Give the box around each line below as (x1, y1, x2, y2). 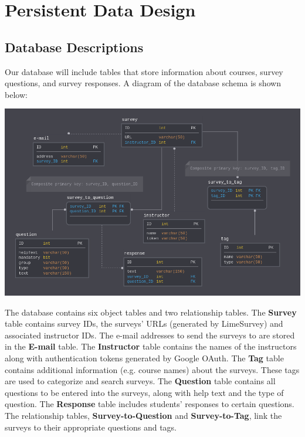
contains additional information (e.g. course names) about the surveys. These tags (5, 363, 300, 375)
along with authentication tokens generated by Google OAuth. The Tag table (5, 352, 284, 364)
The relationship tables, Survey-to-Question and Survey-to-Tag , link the (5, 409, 282, 421)
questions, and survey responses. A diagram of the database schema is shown (5, 77, 282, 89)
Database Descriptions (5, 38, 144, 56)
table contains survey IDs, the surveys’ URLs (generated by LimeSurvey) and (5, 317, 283, 330)
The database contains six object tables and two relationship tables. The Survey (5, 306, 297, 318)
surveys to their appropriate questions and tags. (5, 421, 177, 433)
